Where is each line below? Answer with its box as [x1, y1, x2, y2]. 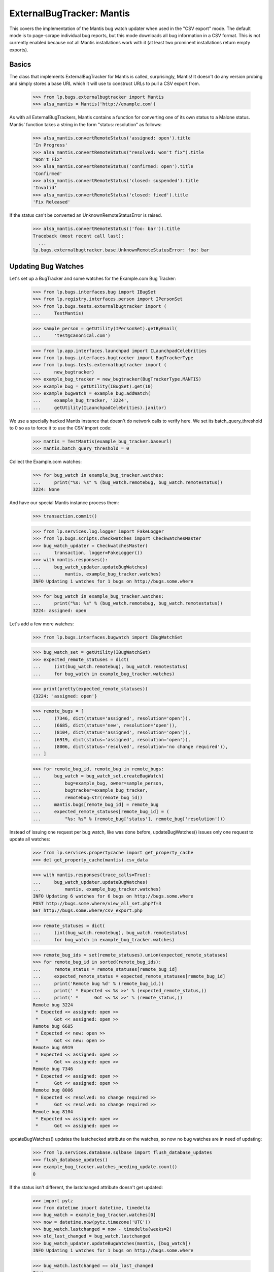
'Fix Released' [32, 199, 71, 205]
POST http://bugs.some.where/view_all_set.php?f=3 [32, 901, 162, 906]
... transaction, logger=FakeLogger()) [32, 550, 143, 556]
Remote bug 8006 [32, 1087, 74, 1093]
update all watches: [9, 836, 51, 842]
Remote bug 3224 [32, 1002, 74, 1007]
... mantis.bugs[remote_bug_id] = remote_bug [32, 802, 159, 807]
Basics [9, 60, 31, 69]
